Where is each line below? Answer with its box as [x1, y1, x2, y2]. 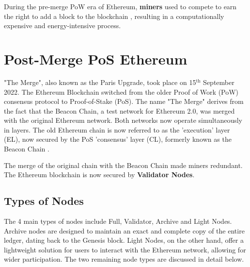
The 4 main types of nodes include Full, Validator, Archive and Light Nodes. [4, 216, 232, 226]
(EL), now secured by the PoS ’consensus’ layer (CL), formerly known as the [4, 134, 232, 144]
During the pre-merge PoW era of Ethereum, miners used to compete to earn [4, 1, 237, 11]
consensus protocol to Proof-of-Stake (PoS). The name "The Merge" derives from [4, 96, 244, 106]
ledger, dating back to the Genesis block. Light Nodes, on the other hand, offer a [4, 235, 244, 245]
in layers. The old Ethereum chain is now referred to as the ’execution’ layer [4, 124, 230, 134]
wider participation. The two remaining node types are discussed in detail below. [4, 254, 244, 264]
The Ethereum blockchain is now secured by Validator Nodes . [4, 169, 195, 180]
